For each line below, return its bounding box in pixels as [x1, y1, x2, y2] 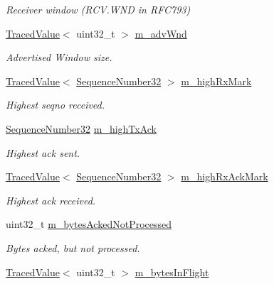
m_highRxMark [181, 73, 252, 88]
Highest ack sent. [6, 145, 80, 160]
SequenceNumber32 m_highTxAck [6, 121, 157, 136]
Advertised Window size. [6, 50, 112, 65]
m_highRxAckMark [181, 169, 268, 184]
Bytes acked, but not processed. [6, 240, 140, 255]
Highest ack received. [6, 192, 96, 207]
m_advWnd [135, 26, 187, 40]
